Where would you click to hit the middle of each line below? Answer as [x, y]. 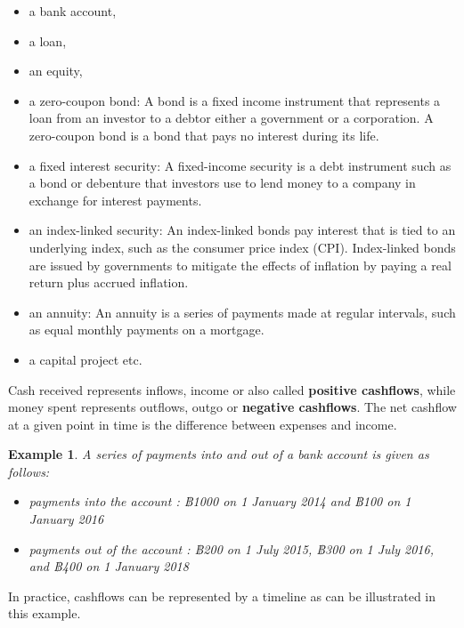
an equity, [56, 71]
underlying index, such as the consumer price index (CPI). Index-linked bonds [242, 247]
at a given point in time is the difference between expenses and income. [203, 424]
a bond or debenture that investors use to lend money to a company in [222, 183]
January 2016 [66, 519]
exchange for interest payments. [115, 200]
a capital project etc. [85, 359]
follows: [29, 471]
